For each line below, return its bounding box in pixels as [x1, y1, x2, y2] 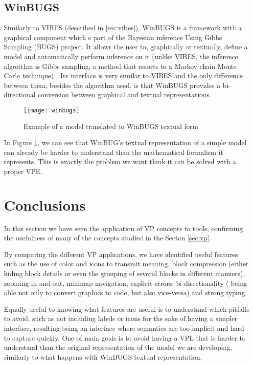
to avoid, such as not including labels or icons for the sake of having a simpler [4, 313, 237, 323]
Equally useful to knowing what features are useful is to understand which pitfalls [4, 303, 250, 314]
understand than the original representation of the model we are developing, [4, 342, 232, 352]
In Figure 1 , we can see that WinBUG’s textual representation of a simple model [4, 137, 247, 148]
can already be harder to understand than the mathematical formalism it [4, 147, 223, 157]
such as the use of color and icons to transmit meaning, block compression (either [4, 258, 249, 269]
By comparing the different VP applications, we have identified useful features [4, 249, 238, 259]
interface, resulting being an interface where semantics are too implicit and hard [4, 323, 244, 333]
